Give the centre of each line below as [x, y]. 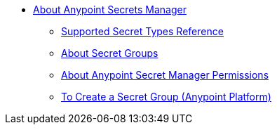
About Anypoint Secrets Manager [110, 9]
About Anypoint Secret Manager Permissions [165, 75]
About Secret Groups [110, 53]
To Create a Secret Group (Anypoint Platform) [166, 97]
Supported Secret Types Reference [142, 31]
